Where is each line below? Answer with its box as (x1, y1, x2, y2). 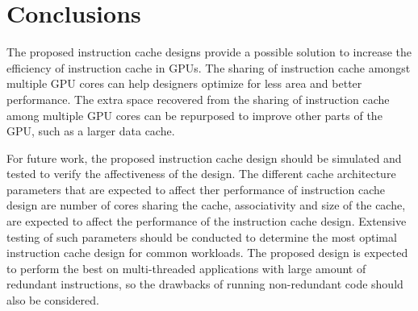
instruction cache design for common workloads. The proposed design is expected (6, 244, 408, 261)
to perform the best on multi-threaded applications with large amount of (6, 259, 366, 276)
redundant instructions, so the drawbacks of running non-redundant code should (6, 276, 403, 292)
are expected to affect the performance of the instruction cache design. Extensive (6, 213, 407, 230)
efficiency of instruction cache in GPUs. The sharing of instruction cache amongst (6, 59, 411, 76)
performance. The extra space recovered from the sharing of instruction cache (6, 90, 390, 107)
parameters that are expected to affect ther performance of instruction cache (6, 180, 385, 197)
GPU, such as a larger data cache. (6, 122, 175, 139)
